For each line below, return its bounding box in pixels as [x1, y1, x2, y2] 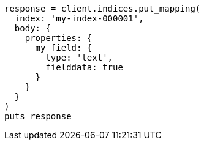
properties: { [25, 33, 93, 43]
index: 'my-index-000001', [14, 13, 144, 23]
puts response [4, 111, 72, 121]
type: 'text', [45, 53, 113, 62]
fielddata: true [45, 62, 123, 72]
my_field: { [35, 43, 93, 53]
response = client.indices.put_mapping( [4, 4, 201, 13]
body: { [14, 23, 51, 33]
